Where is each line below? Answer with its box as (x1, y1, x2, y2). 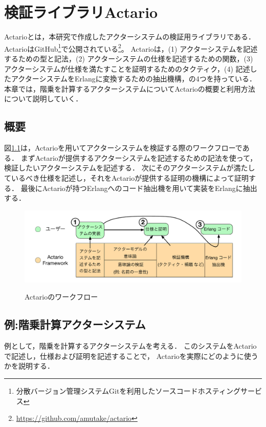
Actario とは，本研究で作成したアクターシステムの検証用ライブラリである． (4, 31, 256, 42)
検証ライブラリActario (4, 2, 158, 23)
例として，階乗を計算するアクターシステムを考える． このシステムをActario (4, 340, 257, 351)
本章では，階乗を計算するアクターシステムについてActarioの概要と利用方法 (4, 83, 255, 94)
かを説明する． (4, 360, 54, 371)
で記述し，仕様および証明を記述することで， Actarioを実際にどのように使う (4, 350, 258, 361)
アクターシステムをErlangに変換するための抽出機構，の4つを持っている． (11, 73, 257, 84)
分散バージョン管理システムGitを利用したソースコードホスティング (16, 386, 240, 396)
